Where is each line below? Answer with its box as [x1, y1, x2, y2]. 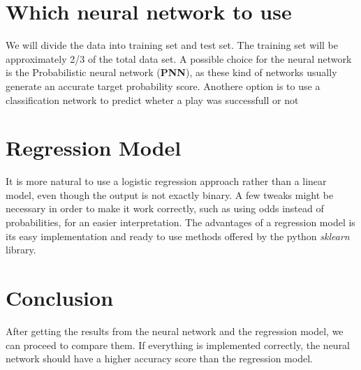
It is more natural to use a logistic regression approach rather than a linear [6, 174, 327, 188]
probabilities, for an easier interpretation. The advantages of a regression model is [6, 215, 355, 229]
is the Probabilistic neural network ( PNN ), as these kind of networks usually [6, 65, 337, 80]
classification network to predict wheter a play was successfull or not [6, 92, 299, 107]
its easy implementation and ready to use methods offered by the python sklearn [6, 228, 350, 243]
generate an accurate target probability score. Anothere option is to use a [6, 78, 321, 93]
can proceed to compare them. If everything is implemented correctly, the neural [6, 337, 351, 352]
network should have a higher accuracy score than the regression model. [6, 351, 313, 366]
